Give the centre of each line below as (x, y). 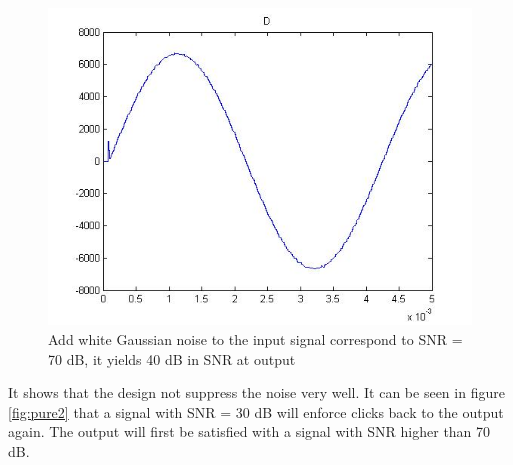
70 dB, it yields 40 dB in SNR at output (172, 358)
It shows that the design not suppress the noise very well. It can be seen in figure (256, 392)
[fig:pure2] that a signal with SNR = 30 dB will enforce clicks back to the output (256, 411)
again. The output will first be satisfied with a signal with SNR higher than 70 (249, 431)
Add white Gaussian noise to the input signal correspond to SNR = (255, 339)
